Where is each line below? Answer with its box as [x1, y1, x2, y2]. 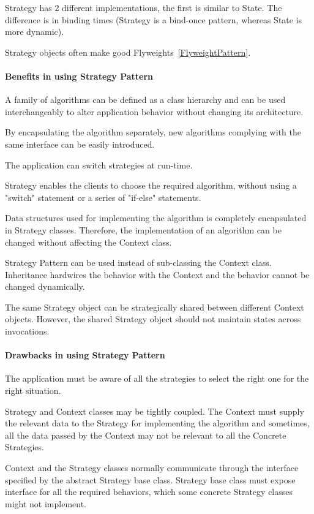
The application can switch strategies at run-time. [5, 158, 193, 171]
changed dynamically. [5, 280, 85, 293]
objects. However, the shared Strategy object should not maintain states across [5, 312, 301, 325]
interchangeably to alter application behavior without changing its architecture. [5, 105, 304, 118]
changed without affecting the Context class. [5, 235, 172, 248]
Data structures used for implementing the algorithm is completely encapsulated [5, 211, 307, 224]
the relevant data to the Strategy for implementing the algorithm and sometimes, [5, 417, 310, 429]
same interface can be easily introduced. [5, 137, 155, 150]
